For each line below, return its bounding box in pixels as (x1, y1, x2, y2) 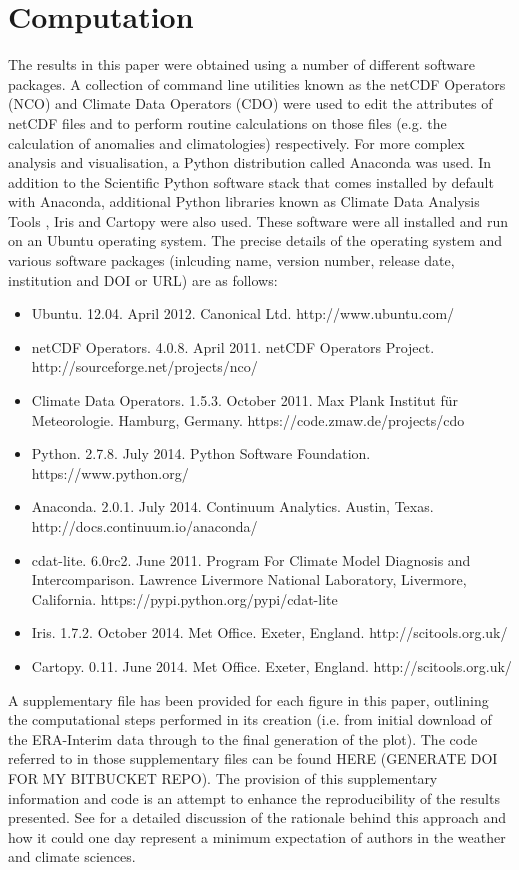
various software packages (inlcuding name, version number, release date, (8, 250, 455, 271)
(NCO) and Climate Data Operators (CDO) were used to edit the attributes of (8, 93, 493, 114)
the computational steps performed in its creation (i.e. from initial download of (8, 709, 492, 730)
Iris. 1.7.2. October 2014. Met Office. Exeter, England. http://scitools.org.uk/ (31, 622, 508, 643)
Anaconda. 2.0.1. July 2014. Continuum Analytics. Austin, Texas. (31, 496, 434, 517)
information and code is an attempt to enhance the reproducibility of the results (8, 787, 500, 808)
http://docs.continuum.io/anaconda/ (31, 516, 258, 536)
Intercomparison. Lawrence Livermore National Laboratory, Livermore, (31, 569, 467, 590)
